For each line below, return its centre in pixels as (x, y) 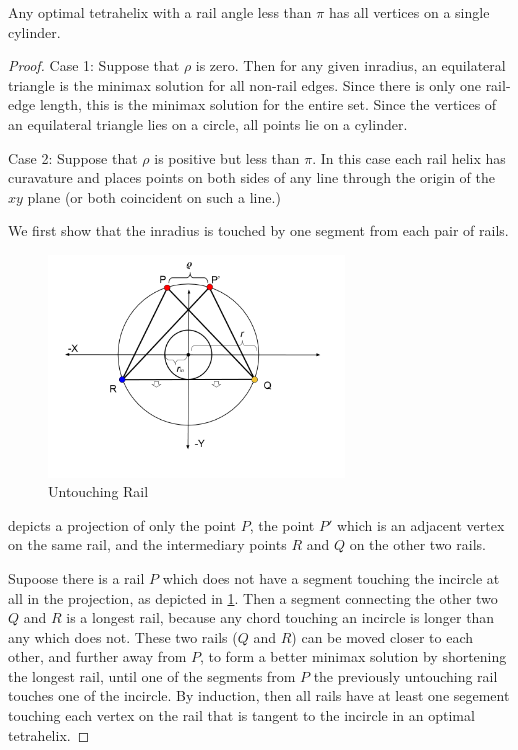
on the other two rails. (417, 544)
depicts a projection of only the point (122, 524)
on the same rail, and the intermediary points (147, 544)
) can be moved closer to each (382, 636)
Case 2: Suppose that (73, 157)
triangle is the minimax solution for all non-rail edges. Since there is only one (244, 84)
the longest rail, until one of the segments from (152, 675)
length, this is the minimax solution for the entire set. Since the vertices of (268, 104)
